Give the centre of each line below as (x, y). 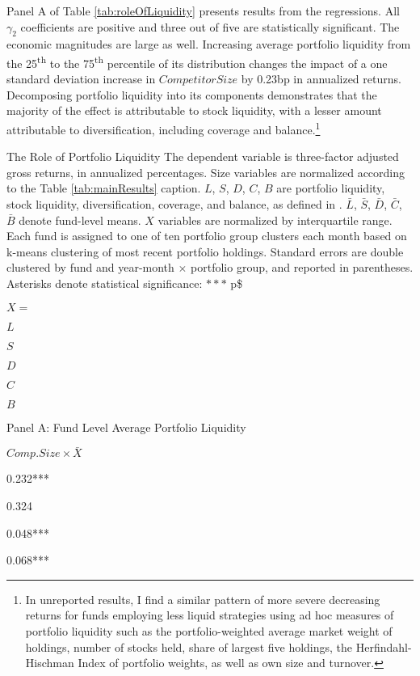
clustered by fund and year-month (90, 267)
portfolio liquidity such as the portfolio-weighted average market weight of (209, 630)
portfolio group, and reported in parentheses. (302, 267)
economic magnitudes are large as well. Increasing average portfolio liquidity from (209, 44)
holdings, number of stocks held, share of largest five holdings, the (189, 646)
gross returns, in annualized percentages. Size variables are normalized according (206, 172)
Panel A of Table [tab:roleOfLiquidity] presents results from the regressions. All (203, 11)
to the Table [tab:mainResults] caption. (104, 188)
